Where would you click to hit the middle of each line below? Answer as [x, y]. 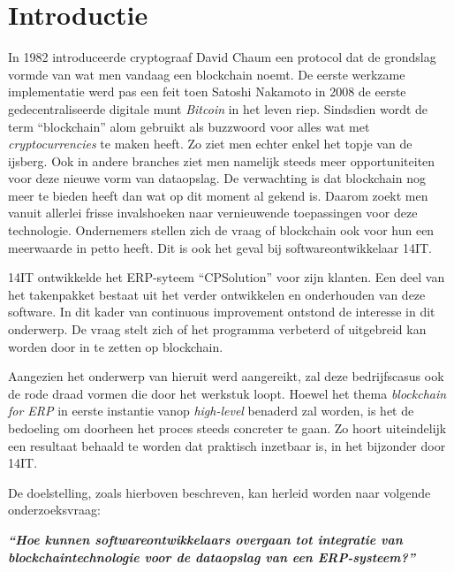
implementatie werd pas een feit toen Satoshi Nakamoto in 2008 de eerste [207, 92]
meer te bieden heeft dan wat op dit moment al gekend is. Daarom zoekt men [218, 195]
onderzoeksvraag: [54, 510]
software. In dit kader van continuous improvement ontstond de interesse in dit [222, 312]
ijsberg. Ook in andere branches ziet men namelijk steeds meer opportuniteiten [222, 160]
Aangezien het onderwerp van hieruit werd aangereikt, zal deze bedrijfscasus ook [226, 376]
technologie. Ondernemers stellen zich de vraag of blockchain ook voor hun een [221, 230]
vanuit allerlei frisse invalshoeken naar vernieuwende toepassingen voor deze [213, 213]
